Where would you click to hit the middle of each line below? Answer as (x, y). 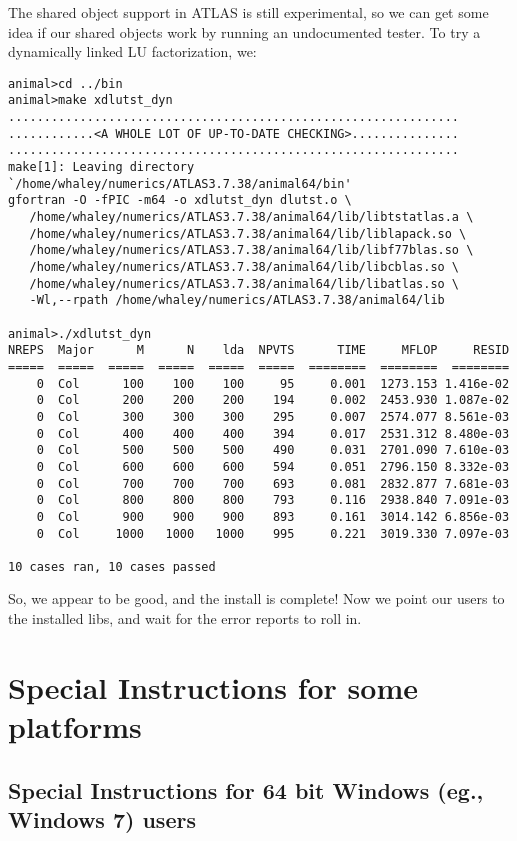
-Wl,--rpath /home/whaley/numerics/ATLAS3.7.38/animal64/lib (237, 300)
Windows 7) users (102, 819)
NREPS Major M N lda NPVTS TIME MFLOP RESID (259, 350)
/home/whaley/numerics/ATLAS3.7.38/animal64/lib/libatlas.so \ (244, 283)
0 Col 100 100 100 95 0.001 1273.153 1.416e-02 (273, 383)
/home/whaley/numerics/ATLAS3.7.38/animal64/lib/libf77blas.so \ (251, 250)
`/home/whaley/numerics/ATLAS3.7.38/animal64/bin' (180, 183)
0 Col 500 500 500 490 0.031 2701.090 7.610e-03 (273, 450)
